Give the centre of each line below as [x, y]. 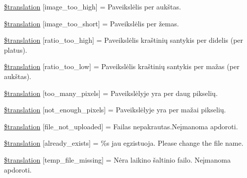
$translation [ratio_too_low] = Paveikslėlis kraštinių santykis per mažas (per [122, 66]
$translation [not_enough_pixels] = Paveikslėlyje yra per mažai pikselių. [115, 110]
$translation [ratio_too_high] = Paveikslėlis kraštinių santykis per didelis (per [124, 40]
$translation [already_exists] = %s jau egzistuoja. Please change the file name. [124, 143]
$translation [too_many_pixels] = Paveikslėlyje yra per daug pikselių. [111, 93]
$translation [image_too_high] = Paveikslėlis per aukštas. [93, 6]
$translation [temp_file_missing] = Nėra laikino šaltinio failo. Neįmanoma [117, 159]
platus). [16, 49]
